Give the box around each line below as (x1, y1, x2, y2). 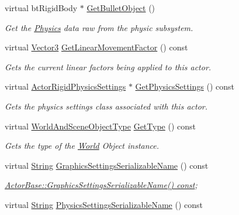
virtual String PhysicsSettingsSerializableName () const (5, 198, 203, 210)
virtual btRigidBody (5, 2, 78, 13)
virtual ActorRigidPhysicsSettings (5, 80, 126, 93)
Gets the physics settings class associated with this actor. (5, 100, 208, 112)
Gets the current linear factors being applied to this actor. (5, 60, 212, 73)
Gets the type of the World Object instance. (5, 139, 160, 152)
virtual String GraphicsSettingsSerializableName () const (5, 159, 209, 171)
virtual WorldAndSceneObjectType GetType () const (5, 120, 196, 132)
